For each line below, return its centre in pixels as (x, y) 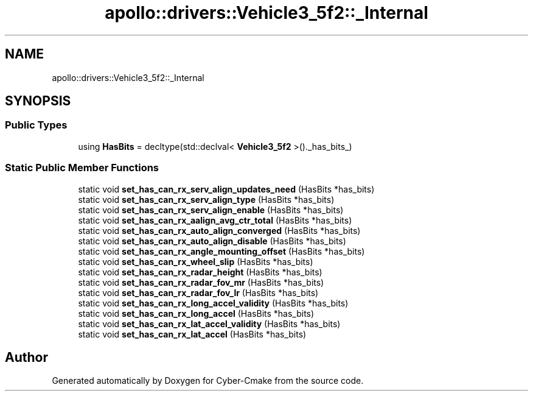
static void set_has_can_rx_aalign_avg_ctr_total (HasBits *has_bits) (215, 220)
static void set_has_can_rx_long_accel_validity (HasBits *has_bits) (213, 303)
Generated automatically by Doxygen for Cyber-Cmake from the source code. (208, 381)
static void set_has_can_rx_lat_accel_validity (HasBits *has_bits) (209, 324)
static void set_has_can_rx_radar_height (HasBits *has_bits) (200, 272)
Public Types (36, 125)
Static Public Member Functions (82, 168)
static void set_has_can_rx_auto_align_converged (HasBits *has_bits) (219, 230)
